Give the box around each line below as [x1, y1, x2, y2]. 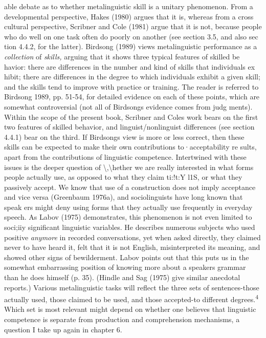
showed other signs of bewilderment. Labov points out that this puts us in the [4, 251, 249, 262]
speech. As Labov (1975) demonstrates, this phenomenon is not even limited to [4, 212, 252, 222]
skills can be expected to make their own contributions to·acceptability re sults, [4, 141, 257, 152]
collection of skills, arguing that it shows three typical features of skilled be [4, 51, 240, 61]
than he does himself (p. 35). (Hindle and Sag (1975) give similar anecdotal [4, 272, 240, 283]
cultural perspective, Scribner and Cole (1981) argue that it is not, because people [4, 21, 262, 32]
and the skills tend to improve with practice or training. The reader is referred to [4, 81, 259, 92]
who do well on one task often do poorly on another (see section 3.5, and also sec [4, 31, 258, 41]
